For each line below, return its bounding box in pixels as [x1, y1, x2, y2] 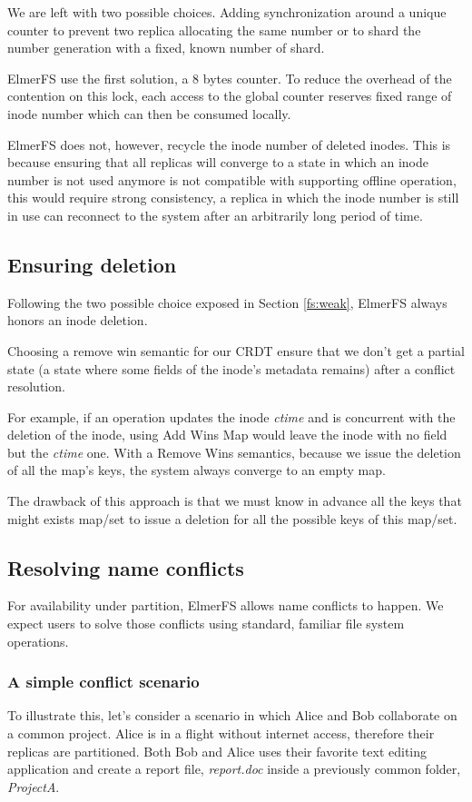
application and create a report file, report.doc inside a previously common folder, [7, 759, 461, 778]
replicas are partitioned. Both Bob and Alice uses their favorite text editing [7, 741, 428, 760]
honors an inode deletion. [7, 311, 148, 330]
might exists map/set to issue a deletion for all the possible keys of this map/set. [7, 509, 457, 528]
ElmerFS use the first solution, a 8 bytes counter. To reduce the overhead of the [7, 68, 452, 87]
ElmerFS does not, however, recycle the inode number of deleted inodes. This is [7, 134, 451, 153]
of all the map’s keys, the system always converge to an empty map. [7, 460, 386, 480]
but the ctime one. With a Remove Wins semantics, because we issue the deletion [7, 442, 461, 461]
